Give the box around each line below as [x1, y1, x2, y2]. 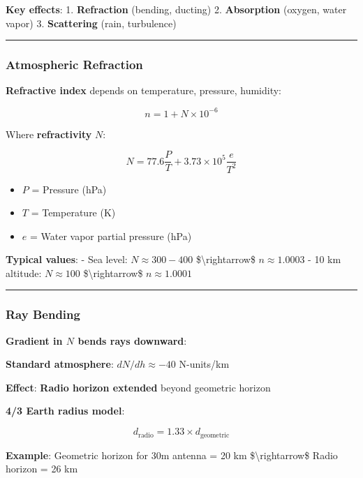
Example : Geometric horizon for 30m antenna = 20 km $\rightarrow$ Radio [6, 447, 338, 462]
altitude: [6, 265, 42, 280]
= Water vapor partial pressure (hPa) [29, 228, 192, 243]
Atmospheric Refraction [6, 56, 143, 73]
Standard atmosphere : [6, 357, 114, 371]
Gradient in [6, 333, 63, 348]
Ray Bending [6, 306, 80, 323]
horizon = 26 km [6, 461, 78, 476]
